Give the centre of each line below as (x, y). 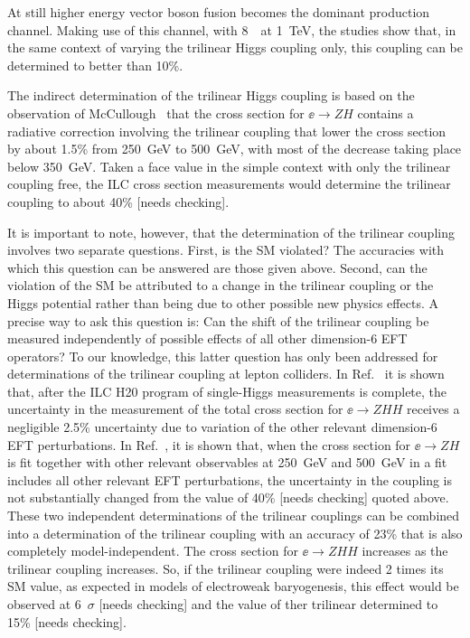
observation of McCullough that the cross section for (156, 113)
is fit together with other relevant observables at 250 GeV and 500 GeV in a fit (227, 462)
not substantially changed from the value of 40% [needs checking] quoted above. (228, 497)
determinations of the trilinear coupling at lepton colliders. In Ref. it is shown (226, 374)
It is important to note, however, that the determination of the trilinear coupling (231, 232)
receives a (433, 409)
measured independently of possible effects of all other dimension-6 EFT (207, 338)
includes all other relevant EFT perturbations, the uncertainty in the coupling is (230, 479)
